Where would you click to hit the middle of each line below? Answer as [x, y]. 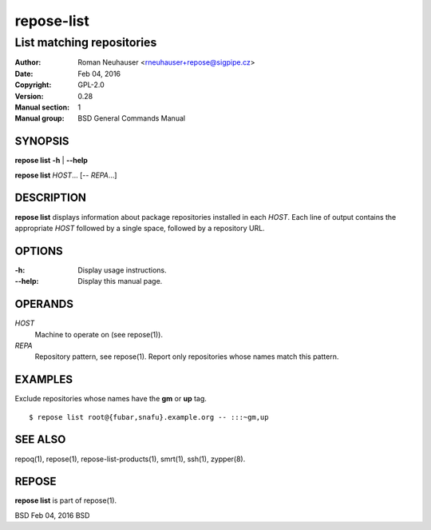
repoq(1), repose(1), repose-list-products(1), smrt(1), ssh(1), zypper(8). [130, 459]
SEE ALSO [40, 440]
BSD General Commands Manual [132, 118]
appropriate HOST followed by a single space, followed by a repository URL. [140, 228]
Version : [29, 96]
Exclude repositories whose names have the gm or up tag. [111, 399]
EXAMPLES [44, 380]
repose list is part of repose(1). [66, 500]
